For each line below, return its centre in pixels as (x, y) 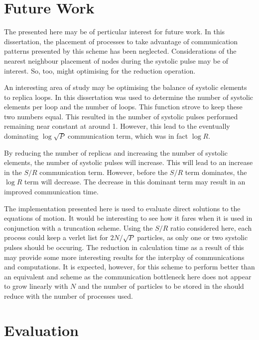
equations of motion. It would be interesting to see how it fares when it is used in (128, 218)
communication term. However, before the (104, 172)
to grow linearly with (36, 286)
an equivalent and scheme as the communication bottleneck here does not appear (128, 276)
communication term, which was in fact (128, 136)
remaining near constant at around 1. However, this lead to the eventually (117, 126)
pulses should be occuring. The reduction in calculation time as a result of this (124, 247)
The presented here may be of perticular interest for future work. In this (115, 32)
